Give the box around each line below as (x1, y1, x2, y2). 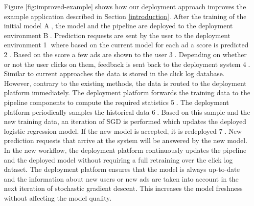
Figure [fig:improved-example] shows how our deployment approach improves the (4, 1, 246, 11)
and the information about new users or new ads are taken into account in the (4, 173, 239, 184)
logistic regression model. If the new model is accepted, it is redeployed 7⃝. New (4, 125, 242, 136)
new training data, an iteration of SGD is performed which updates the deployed (4, 116, 246, 126)
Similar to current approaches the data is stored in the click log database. (4, 68, 225, 79)
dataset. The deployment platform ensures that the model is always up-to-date (4, 164, 240, 174)
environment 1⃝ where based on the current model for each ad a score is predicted (4, 40, 249, 50)
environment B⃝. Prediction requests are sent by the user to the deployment (4, 30, 231, 40)
